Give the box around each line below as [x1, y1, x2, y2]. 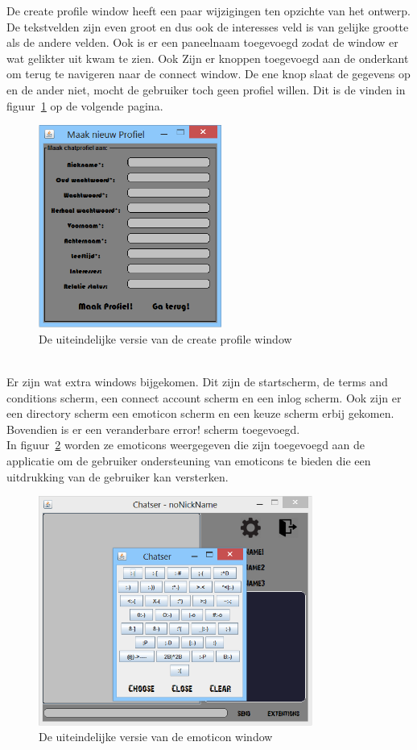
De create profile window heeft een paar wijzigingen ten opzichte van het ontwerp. [6, 2, 411, 19]
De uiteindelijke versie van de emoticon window [39, 728, 273, 745]
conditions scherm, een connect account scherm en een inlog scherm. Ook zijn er [6, 389, 402, 406]
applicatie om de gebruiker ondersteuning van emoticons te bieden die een [6, 452, 371, 469]
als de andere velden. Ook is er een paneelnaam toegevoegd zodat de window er [6, 34, 398, 51]
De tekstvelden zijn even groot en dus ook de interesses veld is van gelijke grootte [6, 18, 409, 35]
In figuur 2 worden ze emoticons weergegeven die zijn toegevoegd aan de [6, 436, 365, 453]
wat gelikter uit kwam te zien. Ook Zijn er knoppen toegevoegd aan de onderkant [6, 49, 409, 66]
